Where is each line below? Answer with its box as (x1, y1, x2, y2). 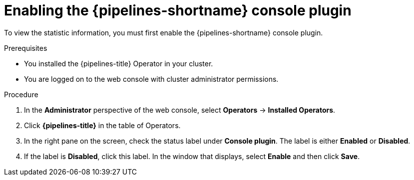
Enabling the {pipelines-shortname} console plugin (4, 2, 352, 19)
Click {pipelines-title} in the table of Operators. (24, 121, 181, 130)
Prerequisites (4, 43, 47, 52)
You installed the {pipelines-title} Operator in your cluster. (24, 59, 213, 68)
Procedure (4, 90, 38, 99)
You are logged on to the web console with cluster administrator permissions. (24, 74, 279, 83)
